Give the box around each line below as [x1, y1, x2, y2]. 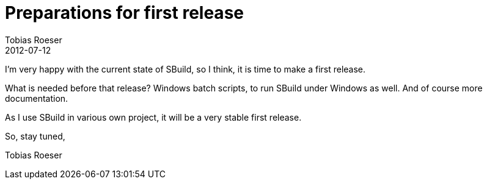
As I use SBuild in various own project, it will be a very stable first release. [5, 111, 302, 122]
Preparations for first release [5, 2, 244, 23]
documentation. [5, 93, 68, 104]
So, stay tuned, [5, 130, 65, 141]
